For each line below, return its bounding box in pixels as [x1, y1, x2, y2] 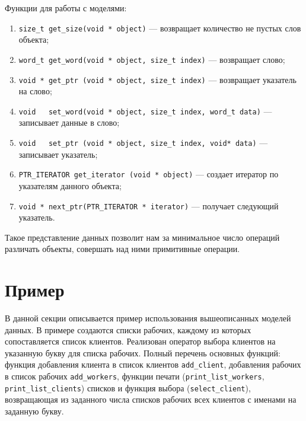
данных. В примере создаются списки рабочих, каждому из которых [5, 323, 251, 336]
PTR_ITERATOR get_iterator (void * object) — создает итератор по [18, 168, 279, 180]
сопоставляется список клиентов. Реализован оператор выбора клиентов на [5, 335, 276, 347]
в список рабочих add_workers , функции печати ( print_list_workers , [5, 370, 264, 382]
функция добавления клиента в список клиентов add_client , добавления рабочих [5, 358, 301, 371]
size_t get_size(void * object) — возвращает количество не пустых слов [18, 21, 301, 34]
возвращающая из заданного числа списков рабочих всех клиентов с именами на [5, 393, 297, 406]
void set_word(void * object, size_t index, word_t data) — [18, 104, 272, 117]
